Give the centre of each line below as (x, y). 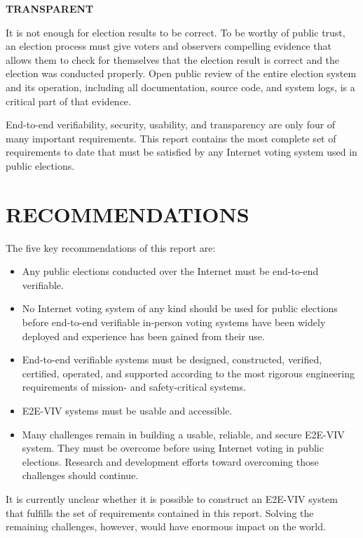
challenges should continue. (80, 475)
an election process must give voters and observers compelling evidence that (169, 46)
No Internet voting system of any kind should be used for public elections (180, 308)
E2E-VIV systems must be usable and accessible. (127, 410)
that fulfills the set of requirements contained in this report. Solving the (160, 512)
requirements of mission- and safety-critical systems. (134, 387)
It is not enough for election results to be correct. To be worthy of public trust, (176, 32)
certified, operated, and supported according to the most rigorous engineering (189, 373)
